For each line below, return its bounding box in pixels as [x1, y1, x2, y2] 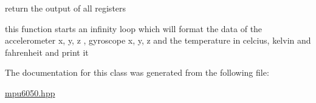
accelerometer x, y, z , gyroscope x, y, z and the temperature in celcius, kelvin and [5, 34, 311, 47]
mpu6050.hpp [5, 86, 55, 99]
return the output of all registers [5, 2, 126, 14]
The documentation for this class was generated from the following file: [5, 66, 269, 79]
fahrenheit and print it [5, 45, 89, 58]
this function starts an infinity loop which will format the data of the [5, 22, 263, 35]
